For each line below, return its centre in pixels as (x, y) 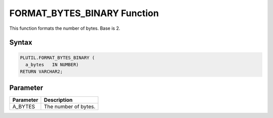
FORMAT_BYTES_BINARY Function (84, 13)
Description (58, 100)
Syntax (21, 43)
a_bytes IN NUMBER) (52, 65)
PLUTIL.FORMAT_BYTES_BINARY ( (57, 57)
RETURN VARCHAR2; (41, 72)
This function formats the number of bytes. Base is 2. (65, 28)
